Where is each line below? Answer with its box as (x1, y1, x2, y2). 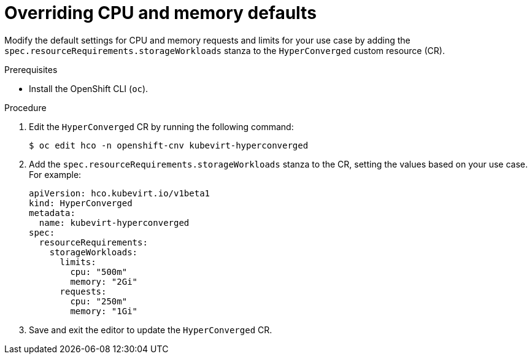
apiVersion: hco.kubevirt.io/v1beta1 (29, 188, 210, 198)
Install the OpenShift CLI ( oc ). (29, 83, 148, 94)
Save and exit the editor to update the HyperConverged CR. (29, 324, 272, 335)
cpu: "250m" (70, 296, 128, 306)
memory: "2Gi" (70, 276, 138, 287)
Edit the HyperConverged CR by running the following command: (29, 121, 294, 132)
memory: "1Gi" (70, 306, 138, 316)
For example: (29, 169, 82, 180)
